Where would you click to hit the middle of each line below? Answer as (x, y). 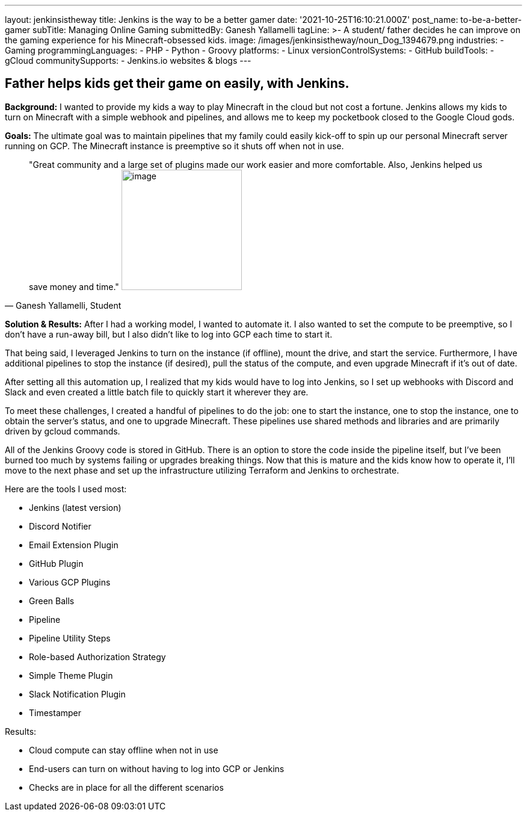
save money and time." (74, 286)
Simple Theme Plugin (71, 675)
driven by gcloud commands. (63, 431)
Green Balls (52, 601)
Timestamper (55, 712)
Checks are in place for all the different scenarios (126, 787)
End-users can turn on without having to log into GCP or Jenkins (157, 768)
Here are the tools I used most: (66, 489)
